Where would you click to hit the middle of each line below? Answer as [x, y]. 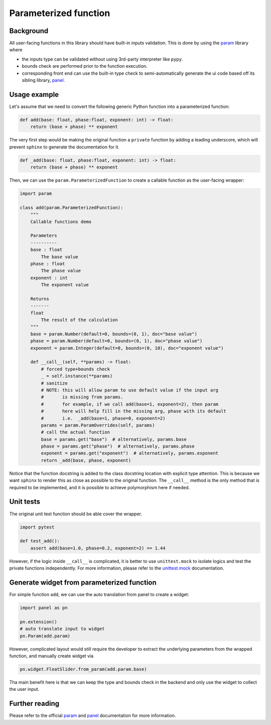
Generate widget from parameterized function [83, 582]
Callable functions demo [61, 222]
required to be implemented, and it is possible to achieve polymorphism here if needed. [100, 487]
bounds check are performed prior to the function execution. [85, 66]
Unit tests [25, 502]
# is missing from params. [82, 397]
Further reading [34, 704]
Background [29, 31]
